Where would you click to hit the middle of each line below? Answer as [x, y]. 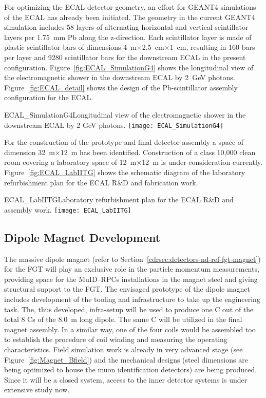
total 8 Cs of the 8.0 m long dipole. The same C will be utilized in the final [123, 319]
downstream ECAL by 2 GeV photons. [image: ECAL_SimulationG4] [114, 125]
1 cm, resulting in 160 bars [212, 47]
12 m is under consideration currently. [202, 162]
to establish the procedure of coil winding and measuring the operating [116, 339]
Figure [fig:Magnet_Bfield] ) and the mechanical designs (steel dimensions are [126, 359]
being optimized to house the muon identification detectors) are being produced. [131, 369]
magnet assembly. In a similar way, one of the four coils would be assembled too [130, 329]
